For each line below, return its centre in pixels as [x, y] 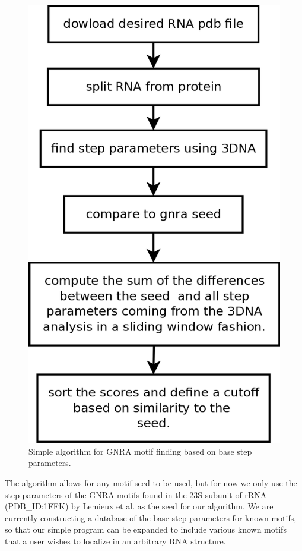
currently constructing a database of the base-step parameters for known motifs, [151, 517]
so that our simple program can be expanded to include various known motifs [146, 529]
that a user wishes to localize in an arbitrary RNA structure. [115, 541]
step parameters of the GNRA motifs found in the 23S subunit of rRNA [136, 494]
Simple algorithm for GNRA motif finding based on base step [140, 451]
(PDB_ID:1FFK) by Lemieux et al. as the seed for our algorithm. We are [139, 506]
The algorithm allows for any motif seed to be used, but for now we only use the [151, 482]
